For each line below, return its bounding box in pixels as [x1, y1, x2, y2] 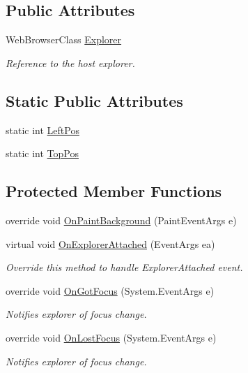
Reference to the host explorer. [6, 55, 135, 70]
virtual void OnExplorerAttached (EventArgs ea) [6, 236, 215, 251]
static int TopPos [6, 146, 79, 161]
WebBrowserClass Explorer [6, 32, 122, 47]
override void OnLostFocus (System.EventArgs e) [6, 330, 217, 344]
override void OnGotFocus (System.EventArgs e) [6, 283, 215, 298]
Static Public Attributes [6, 89, 183, 111]
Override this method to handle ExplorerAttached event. [6, 260, 243, 275]
